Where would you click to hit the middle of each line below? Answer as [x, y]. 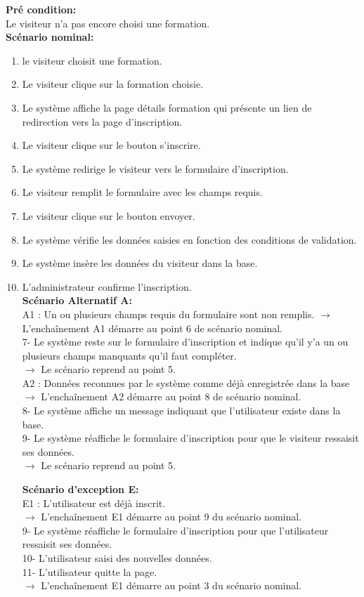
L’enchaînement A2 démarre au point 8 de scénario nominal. [171, 396]
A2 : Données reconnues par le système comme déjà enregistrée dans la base [186, 382]
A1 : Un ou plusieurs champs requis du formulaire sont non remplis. [168, 314]
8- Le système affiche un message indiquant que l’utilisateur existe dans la [181, 411]
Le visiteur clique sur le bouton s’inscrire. [111, 145]
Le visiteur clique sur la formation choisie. [113, 84]
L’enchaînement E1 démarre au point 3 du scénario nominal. [171, 585]
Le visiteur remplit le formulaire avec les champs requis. [142, 192]
